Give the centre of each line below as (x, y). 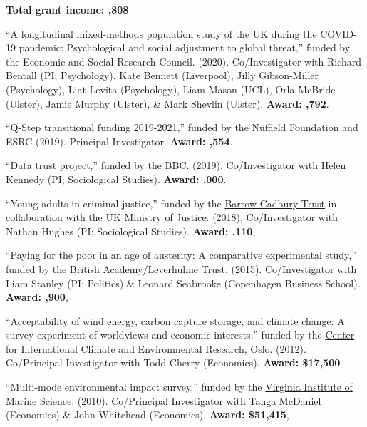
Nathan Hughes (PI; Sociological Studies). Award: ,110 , (131, 231)
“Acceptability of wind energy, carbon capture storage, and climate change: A (175, 320)
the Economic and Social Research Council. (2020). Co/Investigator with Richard (184, 61)
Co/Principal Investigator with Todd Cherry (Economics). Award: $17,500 (173, 362)
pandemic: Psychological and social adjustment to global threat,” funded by (185, 47)
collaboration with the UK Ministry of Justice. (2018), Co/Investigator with (172, 217)
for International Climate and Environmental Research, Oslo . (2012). (156, 348)
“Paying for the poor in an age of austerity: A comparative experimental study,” (181, 255)
